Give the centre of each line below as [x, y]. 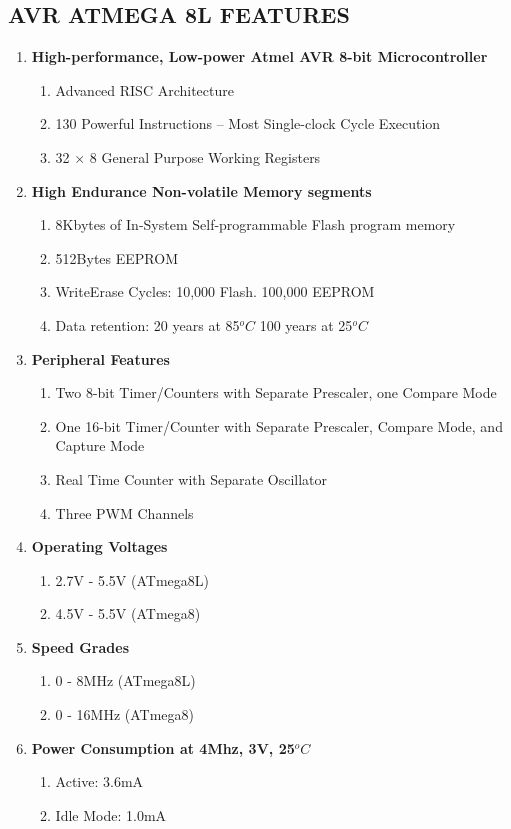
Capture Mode [100, 445]
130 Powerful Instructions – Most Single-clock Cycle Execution [248, 123]
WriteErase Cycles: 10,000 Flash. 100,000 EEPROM [215, 291]
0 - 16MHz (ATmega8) [125, 714]
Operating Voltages [99, 546]
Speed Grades [80, 646]
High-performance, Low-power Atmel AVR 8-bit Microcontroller [259, 56]
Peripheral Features [100, 358]
